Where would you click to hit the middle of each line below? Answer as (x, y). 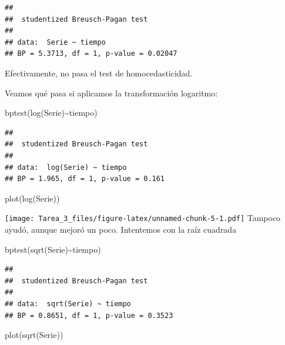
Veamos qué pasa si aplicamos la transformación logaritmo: (111, 93)
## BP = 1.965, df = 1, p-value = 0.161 (85, 179)
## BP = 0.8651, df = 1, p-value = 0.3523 (89, 315)
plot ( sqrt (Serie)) (34, 335)
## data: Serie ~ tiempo (55, 42)
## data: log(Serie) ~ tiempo (66, 167)
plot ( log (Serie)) (32, 198)
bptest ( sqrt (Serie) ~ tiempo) (53, 249)
